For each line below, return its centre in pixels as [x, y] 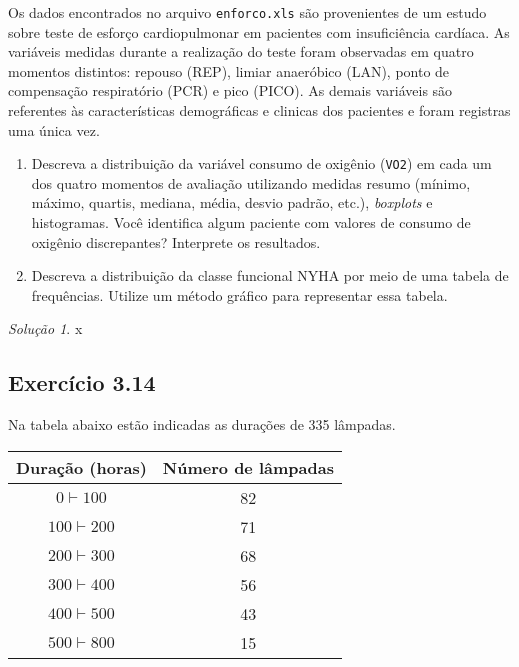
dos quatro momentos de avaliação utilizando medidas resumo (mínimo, [251, 182]
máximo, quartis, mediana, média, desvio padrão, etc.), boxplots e [232, 202]
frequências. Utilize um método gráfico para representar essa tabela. [239, 294]
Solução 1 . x [45, 328]
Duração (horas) [81, 467]
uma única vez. [54, 129]
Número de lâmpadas [248, 467]
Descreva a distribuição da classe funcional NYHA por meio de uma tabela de [270, 275]
